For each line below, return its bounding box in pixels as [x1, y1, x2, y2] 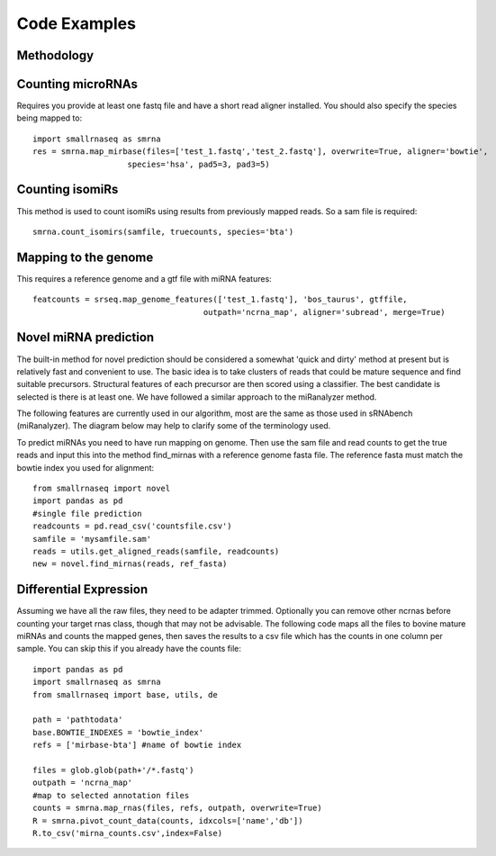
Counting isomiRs [16, 182, 119, 197]
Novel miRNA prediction [16, 329, 155, 346]
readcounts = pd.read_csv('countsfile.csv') [32, 521, 233, 531]
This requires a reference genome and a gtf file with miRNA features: [16, 273, 272, 284]
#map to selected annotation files [32, 790, 190, 800]
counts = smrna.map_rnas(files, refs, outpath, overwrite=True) [32, 803, 323, 814]
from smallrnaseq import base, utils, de [32, 689, 218, 699]
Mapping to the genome [16, 249, 154, 265]
